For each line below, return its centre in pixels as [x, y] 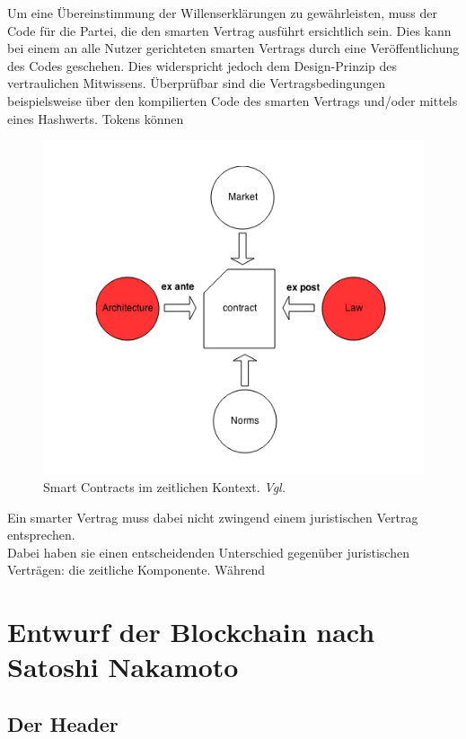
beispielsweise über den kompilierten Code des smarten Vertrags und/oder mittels [233, 100]
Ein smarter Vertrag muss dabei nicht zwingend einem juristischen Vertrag [213, 517]
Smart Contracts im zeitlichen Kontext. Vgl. [164, 486]
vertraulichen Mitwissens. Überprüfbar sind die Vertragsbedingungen [197, 83]
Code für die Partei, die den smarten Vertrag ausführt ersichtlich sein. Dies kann [229, 30]
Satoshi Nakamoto [123, 667]
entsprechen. [41, 535]
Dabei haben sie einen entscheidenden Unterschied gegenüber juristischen [208, 552]
